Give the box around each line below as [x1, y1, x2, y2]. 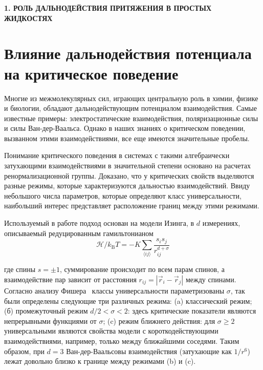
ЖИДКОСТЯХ [4, 12, 53, 23]
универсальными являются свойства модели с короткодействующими [4, 325, 218, 336]
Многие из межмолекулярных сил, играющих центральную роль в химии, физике [4, 92, 258, 103]
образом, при [4, 345, 45, 356]
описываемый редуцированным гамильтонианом [4, 227, 154, 238]
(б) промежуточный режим [4, 305, 88, 316]
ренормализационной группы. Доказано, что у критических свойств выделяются [4, 170, 254, 181]
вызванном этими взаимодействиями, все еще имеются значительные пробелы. [4, 132, 250, 143]
